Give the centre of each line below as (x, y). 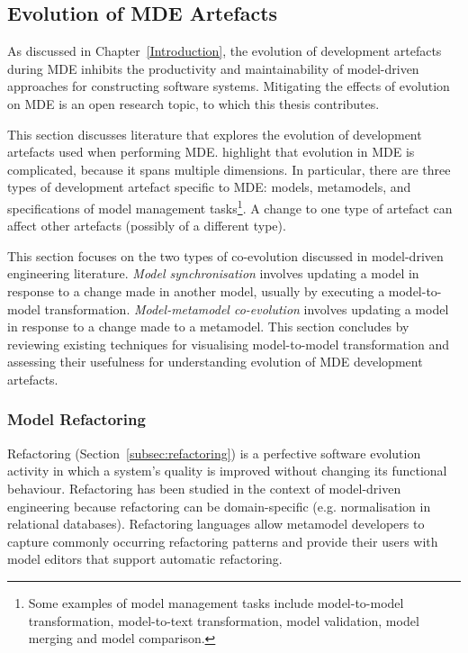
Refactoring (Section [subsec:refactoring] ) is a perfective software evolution (214, 453)
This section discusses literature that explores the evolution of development (215, 134)
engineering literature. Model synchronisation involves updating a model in (213, 273)
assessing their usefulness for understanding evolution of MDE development (215, 362)
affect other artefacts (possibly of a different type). (147, 226)
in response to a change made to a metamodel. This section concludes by (208, 326)
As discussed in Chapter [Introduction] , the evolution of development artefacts (225, 51)
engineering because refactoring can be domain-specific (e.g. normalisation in (219, 506)
